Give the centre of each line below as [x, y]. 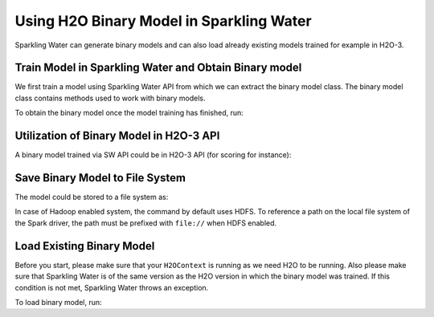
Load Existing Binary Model [85, 246]
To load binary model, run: [58, 302]
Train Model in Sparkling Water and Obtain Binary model [158, 68]
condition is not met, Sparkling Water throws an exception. [112, 287]
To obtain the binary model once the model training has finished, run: [129, 113]
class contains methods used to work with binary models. [110, 98]
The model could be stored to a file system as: [92, 197]
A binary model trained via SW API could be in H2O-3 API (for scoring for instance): [153, 155]
